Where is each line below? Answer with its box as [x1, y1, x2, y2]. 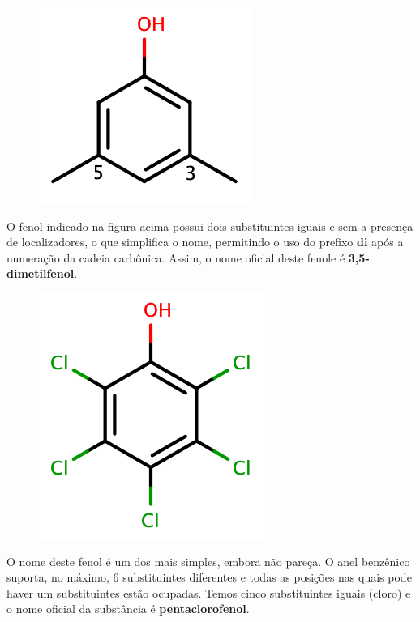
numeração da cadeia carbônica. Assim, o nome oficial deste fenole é [6, 249, 345, 266]
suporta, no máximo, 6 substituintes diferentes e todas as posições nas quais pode [6, 569, 412, 586]
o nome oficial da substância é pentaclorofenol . [6, 600, 250, 617]
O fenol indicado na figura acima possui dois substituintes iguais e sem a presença [6, 217, 414, 234]
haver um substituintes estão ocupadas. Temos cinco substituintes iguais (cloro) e [6, 584, 411, 601]
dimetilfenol [6, 265, 75, 282]
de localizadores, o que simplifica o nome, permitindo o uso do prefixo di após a [6, 233, 404, 250]
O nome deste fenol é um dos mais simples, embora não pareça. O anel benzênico [6, 552, 410, 569]
